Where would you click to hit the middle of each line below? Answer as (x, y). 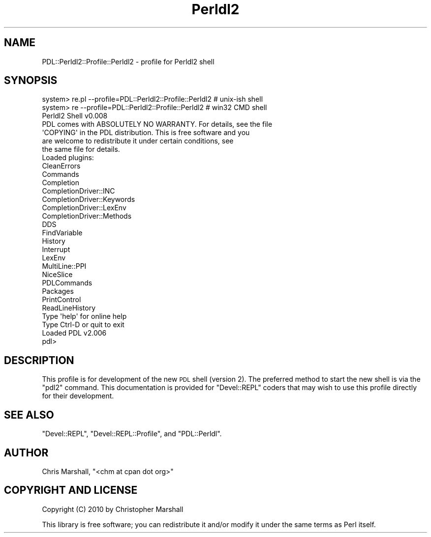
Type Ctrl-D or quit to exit (83, 325)
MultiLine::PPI (64, 266)
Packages (58, 291)
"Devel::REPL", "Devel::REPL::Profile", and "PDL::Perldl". (132, 434)
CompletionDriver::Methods (87, 216)
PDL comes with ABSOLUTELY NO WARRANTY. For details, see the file (157, 124)
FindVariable (62, 233)
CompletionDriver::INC (78, 191)
